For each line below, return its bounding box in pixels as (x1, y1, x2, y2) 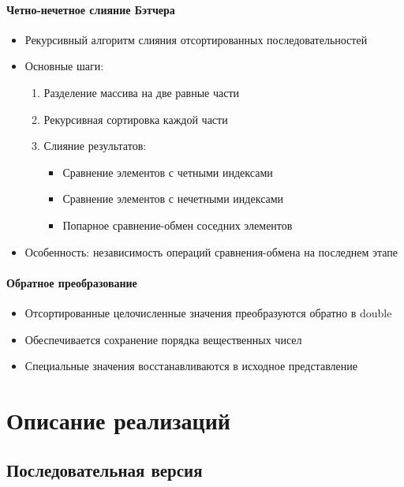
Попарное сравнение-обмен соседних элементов (62, 216, 293, 233)
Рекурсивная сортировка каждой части (43, 111, 228, 127)
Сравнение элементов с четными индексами (62, 163, 273, 180)
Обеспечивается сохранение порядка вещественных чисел (24, 331, 302, 347)
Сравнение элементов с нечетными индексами (62, 190, 284, 207)
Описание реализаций (6, 403, 230, 436)
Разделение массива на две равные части (43, 84, 240, 100)
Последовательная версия (6, 458, 203, 482)
